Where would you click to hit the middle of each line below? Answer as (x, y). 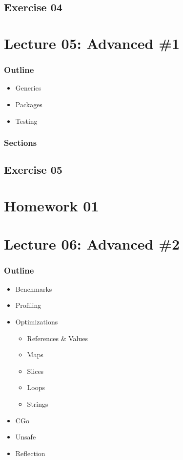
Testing (26, 121)
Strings (38, 403)
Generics (28, 88)
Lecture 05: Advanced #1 (92, 43)
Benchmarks (34, 288)
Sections (20, 143)
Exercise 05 (33, 170)
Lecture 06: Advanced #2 (92, 244)
